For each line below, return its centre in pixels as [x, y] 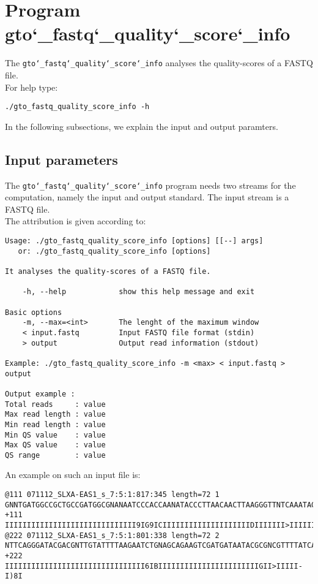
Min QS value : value [55, 435]
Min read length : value [55, 424]
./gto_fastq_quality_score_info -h [77, 107]
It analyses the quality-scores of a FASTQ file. [108, 272]
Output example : [40, 394]
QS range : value [55, 455]
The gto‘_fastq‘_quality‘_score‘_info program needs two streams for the [150, 185]
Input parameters [61, 159]
